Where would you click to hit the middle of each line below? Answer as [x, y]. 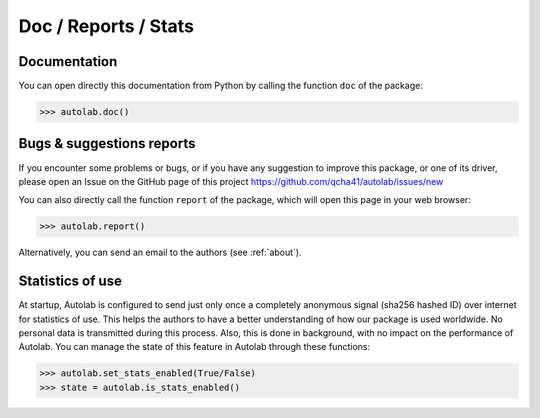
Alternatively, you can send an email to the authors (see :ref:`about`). [160, 252]
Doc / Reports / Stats [106, 26]
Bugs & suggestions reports [107, 143]
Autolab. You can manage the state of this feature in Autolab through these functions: [194, 347]
